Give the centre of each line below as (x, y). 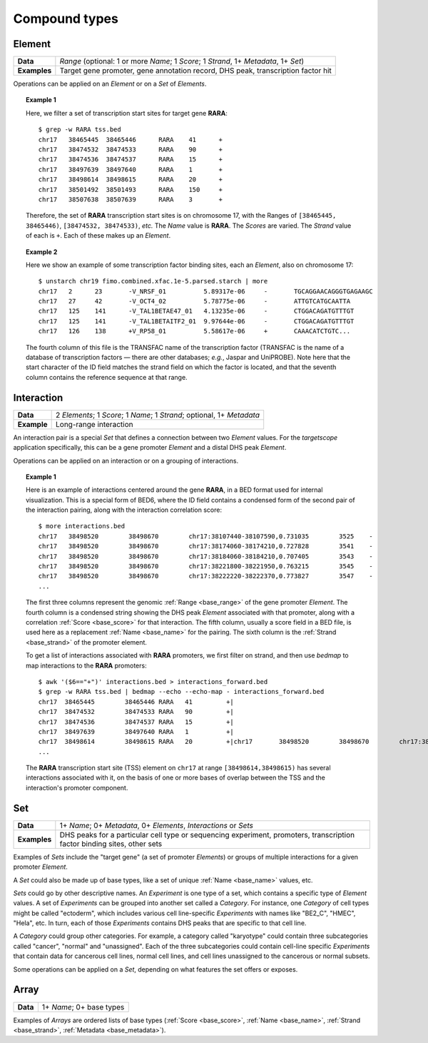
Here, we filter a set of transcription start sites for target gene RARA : (127, 113)
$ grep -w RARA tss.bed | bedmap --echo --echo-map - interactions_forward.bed (181, 692)
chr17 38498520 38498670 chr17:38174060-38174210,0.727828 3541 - (206, 546)
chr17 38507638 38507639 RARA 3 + (131, 199)
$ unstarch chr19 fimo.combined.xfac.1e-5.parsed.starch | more (153, 281)
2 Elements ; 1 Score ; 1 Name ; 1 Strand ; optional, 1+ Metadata (158, 415)
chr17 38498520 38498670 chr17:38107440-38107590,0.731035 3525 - (206, 536)
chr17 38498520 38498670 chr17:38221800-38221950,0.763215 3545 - (206, 566)
